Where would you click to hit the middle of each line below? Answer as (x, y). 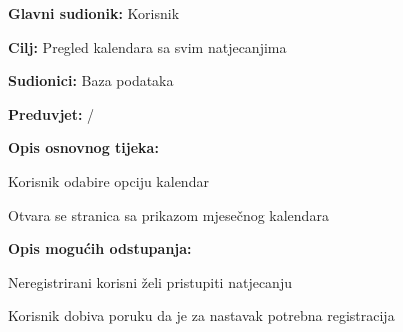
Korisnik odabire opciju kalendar (108, 180)
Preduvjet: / (51, 113)
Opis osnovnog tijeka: (83, 147)
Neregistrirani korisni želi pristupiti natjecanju (150, 281)
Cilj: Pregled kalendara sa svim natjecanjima (147, 46)
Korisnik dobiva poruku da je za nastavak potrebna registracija (201, 315)
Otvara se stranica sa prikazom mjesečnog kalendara (168, 214)
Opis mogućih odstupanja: (100, 248)
